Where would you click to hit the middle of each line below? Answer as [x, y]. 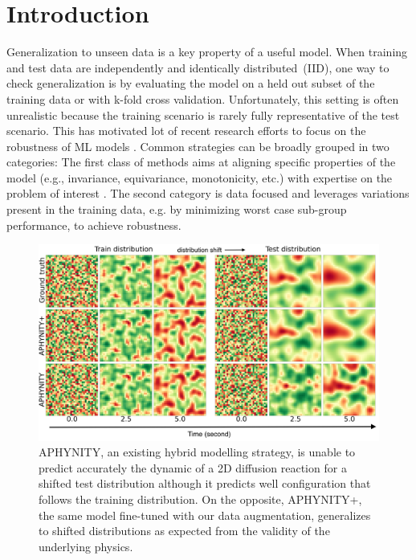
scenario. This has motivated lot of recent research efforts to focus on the [186, 131]
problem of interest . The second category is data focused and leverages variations [208, 193]
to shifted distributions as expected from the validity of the [184, 531]
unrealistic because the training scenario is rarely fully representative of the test [203, 114]
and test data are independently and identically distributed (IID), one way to [198, 67]
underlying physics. [86, 546]
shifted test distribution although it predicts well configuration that [205, 483]
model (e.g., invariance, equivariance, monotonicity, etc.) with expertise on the [200, 177]
